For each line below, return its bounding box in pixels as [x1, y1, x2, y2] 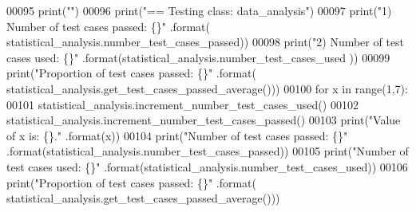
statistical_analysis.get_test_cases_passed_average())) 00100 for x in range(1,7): [6, 80, 408, 96]
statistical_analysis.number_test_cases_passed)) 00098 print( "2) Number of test [6, 33, 405, 50]
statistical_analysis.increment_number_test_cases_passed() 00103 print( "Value [6, 112, 401, 128]
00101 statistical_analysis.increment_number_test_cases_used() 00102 [6, 96, 359, 112]
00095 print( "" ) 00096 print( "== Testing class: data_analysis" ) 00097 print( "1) [6, 2, 392, 18]
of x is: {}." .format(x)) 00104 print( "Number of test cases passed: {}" [6, 127, 348, 143]
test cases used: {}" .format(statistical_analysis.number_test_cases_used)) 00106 [6, 158, 408, 175]
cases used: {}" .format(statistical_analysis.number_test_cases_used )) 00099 [6, 49, 390, 65]
